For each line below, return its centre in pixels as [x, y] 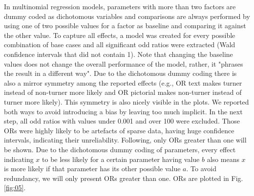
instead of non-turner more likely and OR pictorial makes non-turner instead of [123, 92]
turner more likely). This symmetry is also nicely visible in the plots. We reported [127, 101]
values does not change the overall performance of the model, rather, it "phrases [124, 63]
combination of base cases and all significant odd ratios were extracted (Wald [120, 45]
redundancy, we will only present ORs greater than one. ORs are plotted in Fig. [124, 178]
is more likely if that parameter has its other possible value [92, 169]
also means [223, 159]
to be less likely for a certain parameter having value [121, 159]
